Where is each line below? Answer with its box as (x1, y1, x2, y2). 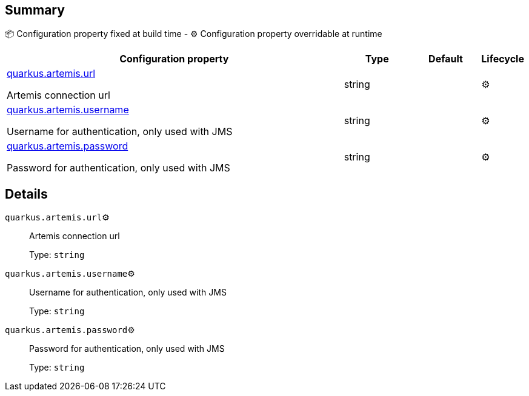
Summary (5, 2, 65, 18)
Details (5, 186, 48, 202)
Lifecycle (481, 53, 524, 65)
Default (428, 53, 463, 65)
